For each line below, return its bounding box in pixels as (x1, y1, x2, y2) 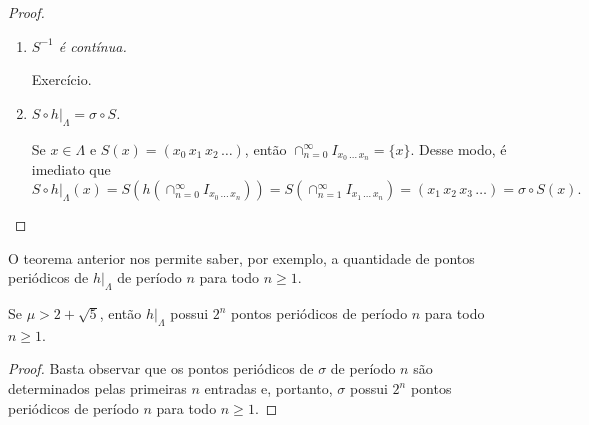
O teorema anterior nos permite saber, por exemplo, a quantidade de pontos (8, 247, 475, 268)
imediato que (31, 159, 111, 180)
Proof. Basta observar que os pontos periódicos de (8, 358, 314, 379)
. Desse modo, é (410, 138, 507, 159)
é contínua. (58, 35, 127, 56)
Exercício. (31, 69, 92, 90)
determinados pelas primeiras (8, 378, 187, 398)
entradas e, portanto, (204, 378, 333, 398)
